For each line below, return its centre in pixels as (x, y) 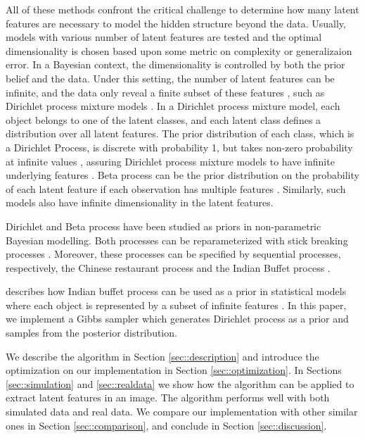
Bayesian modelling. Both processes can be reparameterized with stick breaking (177, 240)
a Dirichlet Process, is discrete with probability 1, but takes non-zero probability (179, 147)
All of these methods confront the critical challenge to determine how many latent (182, 9)
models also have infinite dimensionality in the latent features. (140, 202)
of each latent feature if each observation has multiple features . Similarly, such (176, 188)
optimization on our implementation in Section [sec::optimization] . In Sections (174, 370)
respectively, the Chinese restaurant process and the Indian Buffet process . (168, 267)
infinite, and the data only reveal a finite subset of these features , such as (165, 92)
